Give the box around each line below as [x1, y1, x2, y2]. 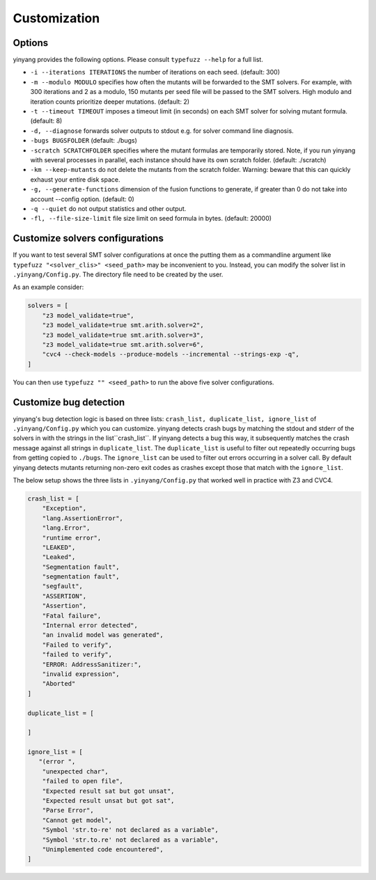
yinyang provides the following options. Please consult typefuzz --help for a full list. [13, 56, 264, 64]
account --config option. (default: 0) [30, 195, 135, 203]
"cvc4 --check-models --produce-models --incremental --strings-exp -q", [42, 350, 299, 359]
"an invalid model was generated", [42, 631, 164, 639]
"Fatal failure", [42, 611, 102, 620]
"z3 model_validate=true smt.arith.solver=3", [42, 331, 205, 339]
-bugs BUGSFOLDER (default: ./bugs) [30, 136, 137, 145]
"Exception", [42, 505, 87, 512]
